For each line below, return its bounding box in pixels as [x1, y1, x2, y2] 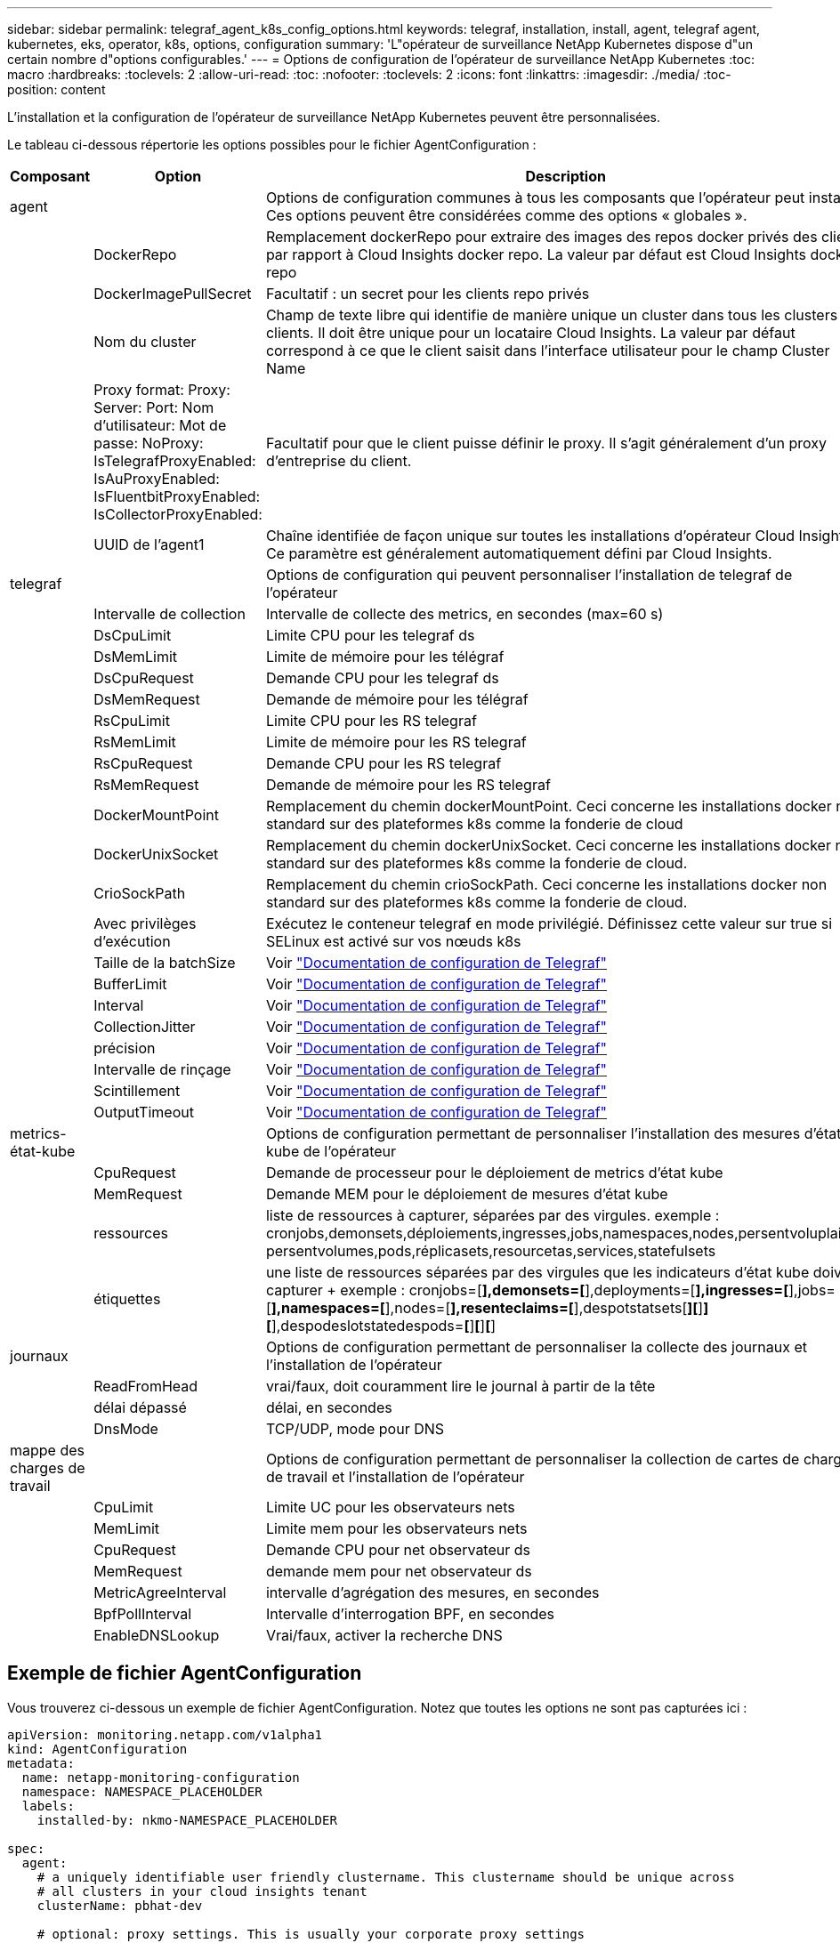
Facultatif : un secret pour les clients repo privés [265, 285, 590, 302]
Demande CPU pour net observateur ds [265, 1541, 530, 1559]
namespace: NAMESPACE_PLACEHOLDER [21, 1784, 262, 1799]
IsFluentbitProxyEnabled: [93, 488, 261, 505]
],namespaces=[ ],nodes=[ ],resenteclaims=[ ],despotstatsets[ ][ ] [271, 1299, 704, 1317]
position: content [7, 82, 106, 97]
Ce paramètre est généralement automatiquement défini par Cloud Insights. [265, 544, 772, 562]
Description [525, 167, 606, 185]
